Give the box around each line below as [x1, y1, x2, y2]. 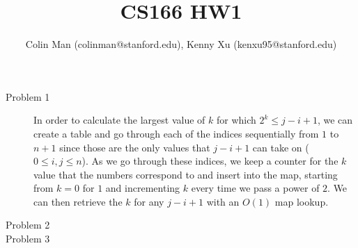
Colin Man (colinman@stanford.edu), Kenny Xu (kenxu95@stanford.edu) [25, 37, 337, 51]
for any [134, 194, 164, 208]
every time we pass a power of [191, 181, 320, 195]
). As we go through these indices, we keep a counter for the [81, 154, 338, 168]
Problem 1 [6, 89, 50, 104]
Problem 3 [6, 231, 50, 246]
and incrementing [105, 181, 180, 195]
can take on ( [252, 140, 309, 154]
